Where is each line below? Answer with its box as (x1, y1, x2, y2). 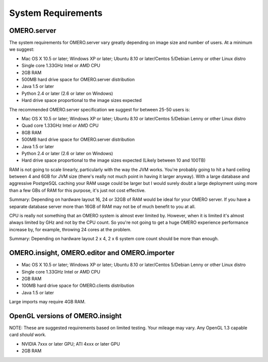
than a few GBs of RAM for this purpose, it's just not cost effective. (9, 187, 146, 193)
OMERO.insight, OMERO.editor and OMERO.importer (9, 249, 175, 257)
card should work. (9, 332, 47, 338)
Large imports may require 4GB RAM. (9, 299, 86, 305)
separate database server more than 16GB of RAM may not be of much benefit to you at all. (9, 203, 196, 209)
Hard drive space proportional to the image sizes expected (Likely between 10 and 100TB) (21, 157, 206, 164)
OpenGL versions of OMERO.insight (9, 311, 122, 320)
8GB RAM (21, 129, 42, 135)
